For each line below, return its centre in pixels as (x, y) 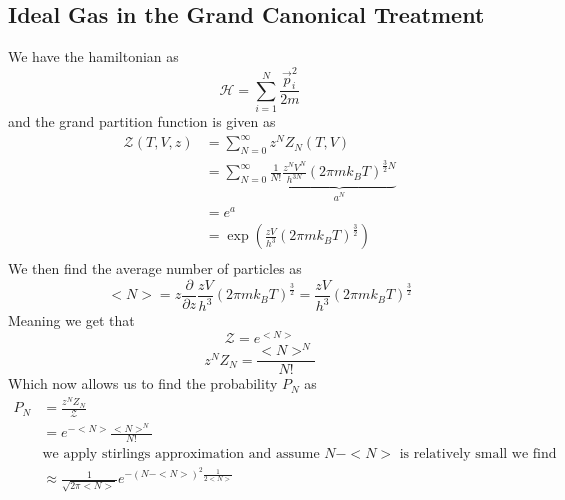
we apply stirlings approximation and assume (181, 453)
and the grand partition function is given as (142, 121)
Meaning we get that (71, 320)
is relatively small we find (478, 453)
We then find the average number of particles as (155, 268)
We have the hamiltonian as (93, 56)
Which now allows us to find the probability (143, 383)
